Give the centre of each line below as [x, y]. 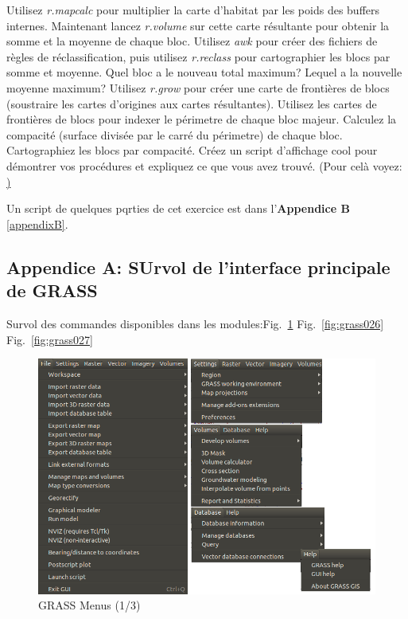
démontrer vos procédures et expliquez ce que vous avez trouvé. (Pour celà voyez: [204, 165]
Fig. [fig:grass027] [50, 339]
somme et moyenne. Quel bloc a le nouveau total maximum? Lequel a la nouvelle [204, 72]
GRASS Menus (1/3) [89, 605]
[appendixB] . [37, 223]
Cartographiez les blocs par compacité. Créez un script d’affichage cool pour [192, 150]
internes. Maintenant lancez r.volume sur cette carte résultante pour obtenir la [198, 25]
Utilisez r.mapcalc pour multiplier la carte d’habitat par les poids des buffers [193, 10]
